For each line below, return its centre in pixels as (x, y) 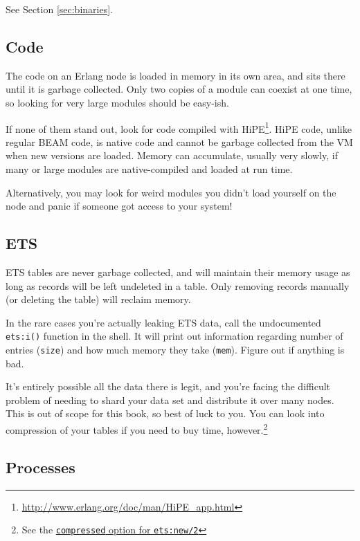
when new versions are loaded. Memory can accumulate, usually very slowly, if (172, 155)
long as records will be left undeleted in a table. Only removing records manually (178, 285)
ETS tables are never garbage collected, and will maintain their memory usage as (178, 272)
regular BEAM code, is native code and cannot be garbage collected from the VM (179, 141)
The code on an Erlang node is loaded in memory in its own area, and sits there (175, 75)
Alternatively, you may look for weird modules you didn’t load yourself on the (171, 192)
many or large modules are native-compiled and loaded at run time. (149, 169)
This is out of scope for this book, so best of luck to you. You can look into (165, 413)
